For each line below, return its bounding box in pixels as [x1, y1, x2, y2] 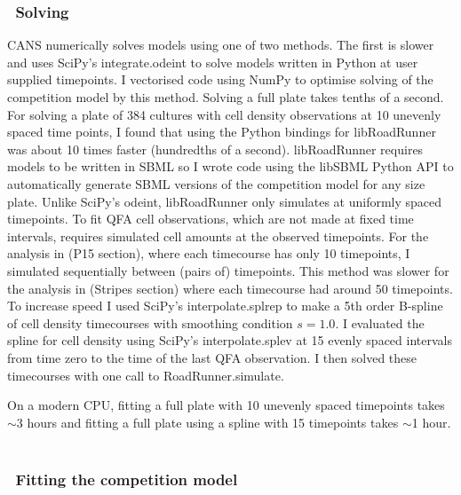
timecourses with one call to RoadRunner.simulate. [7, 365, 284, 384]
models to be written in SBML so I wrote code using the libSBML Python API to [7, 157, 454, 176]
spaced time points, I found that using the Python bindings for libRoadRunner [7, 122, 436, 141]
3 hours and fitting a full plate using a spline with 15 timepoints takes [16, 412, 399, 431]
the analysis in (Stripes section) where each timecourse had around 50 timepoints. [7, 279, 453, 297]
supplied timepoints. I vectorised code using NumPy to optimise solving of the [7, 70, 433, 89]
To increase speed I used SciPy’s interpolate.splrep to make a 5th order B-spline [7, 296, 443, 315]
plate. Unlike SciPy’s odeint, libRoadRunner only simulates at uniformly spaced [7, 192, 442, 210]
